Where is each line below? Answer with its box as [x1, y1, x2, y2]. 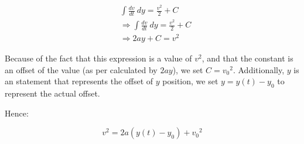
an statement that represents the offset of [5, 75, 153, 87]
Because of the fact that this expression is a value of [5, 52, 192, 64]
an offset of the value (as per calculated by [5, 63, 158, 76]
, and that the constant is [201, 52, 293, 64]
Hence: [5, 107, 29, 119]
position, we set [162, 75, 218, 87]
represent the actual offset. [5, 87, 100, 100]
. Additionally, [233, 63, 285, 76]
